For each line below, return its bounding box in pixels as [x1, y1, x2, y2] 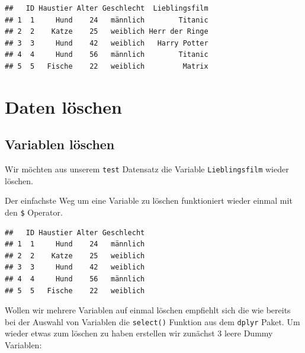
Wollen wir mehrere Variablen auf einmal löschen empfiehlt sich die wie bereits [5, 304, 291, 316]
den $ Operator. [5, 206, 63, 218]
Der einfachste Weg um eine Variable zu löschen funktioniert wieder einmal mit [5, 194, 293, 207]
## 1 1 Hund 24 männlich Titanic [5, 15, 208, 24]
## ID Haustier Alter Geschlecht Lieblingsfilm [5, 4, 208, 12]
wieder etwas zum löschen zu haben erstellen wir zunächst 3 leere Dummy [5, 327, 273, 339]
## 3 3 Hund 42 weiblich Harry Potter [5, 38, 208, 47]
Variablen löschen [5, 135, 115, 153]
